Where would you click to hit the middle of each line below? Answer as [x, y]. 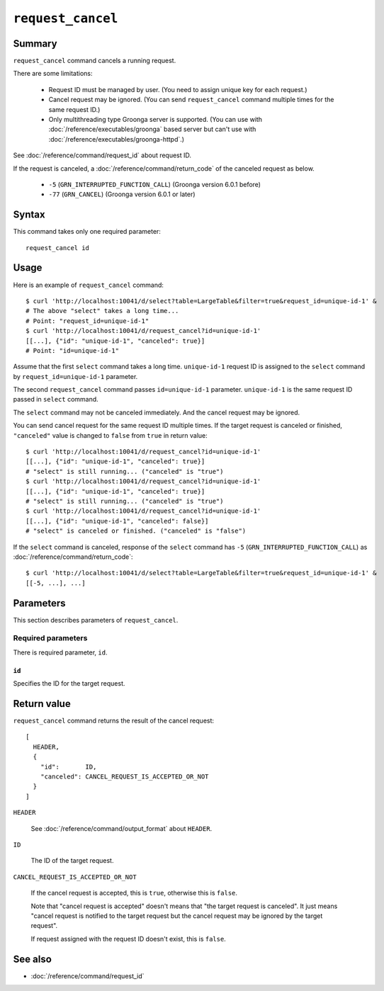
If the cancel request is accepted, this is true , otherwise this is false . [134, 893]
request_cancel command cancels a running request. [95, 61]
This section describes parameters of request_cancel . [96, 620]
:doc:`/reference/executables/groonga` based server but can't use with [152, 129]
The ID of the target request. [72, 861]
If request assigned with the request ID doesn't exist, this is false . [128, 939]
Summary [35, 44]
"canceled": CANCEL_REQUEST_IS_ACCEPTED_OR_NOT [124, 777]
